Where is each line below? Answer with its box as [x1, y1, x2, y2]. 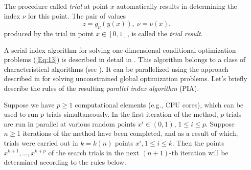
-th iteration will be [169, 147, 228, 157]
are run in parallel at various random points [4, 118, 136, 128]
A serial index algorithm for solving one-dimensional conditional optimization [4, 44, 236, 55]
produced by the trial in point [4, 28, 94, 38]
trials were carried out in [4, 137, 78, 148]
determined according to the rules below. [4, 157, 126, 167]
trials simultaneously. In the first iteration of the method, [46, 109, 218, 119]
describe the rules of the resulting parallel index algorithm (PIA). [4, 83, 199, 93]
